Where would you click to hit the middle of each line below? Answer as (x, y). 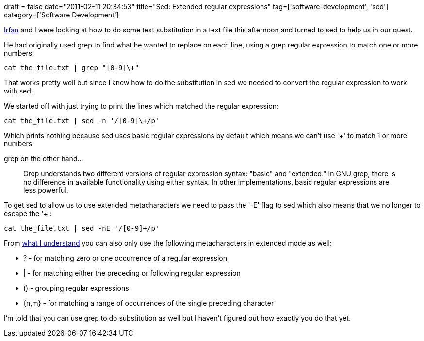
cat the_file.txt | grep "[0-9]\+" (72, 68)
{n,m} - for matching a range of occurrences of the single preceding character (149, 303)
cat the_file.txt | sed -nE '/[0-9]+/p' (82, 228)
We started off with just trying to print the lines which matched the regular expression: (141, 106)
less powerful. (46, 190)
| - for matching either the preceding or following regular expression (132, 273)
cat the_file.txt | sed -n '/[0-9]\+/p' (82, 121)
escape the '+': (28, 213)
